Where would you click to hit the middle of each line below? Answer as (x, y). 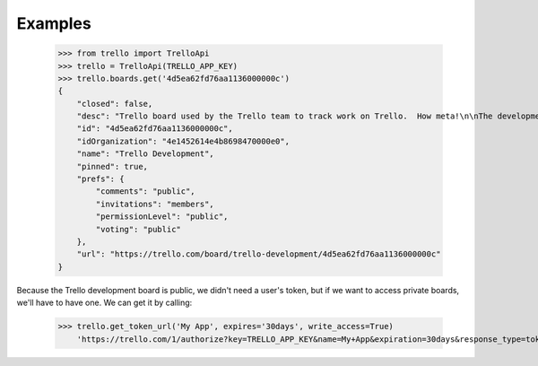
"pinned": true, (112, 166)
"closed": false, (115, 104)
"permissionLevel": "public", (162, 217)
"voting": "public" (138, 229)
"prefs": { (100, 179)
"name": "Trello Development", (145, 154)
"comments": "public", (146, 192)
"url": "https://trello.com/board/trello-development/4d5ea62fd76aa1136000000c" (259, 254)
